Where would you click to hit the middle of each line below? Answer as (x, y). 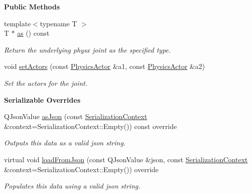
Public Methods (32, 6)
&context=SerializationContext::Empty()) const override (90, 126)
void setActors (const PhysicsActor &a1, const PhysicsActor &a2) (105, 66)
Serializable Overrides (42, 99)
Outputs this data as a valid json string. (65, 143)
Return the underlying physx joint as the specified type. (87, 49)
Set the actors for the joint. (46, 83)
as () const (33, 33)
